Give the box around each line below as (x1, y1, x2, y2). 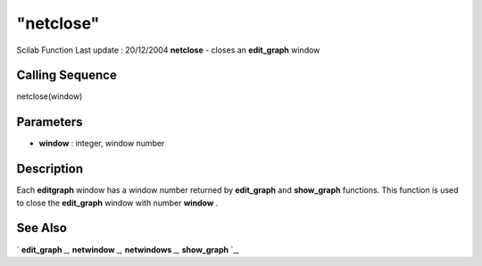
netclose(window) (16, 91, 83, 102)
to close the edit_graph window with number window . (16, 197, 219, 208)
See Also (16, 220, 67, 236)
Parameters (16, 114, 83, 129)
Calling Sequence (16, 68, 118, 83)
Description (16, 162, 84, 177)
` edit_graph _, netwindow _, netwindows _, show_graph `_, (16, 244, 240, 254)
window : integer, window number (38, 138, 165, 149)
